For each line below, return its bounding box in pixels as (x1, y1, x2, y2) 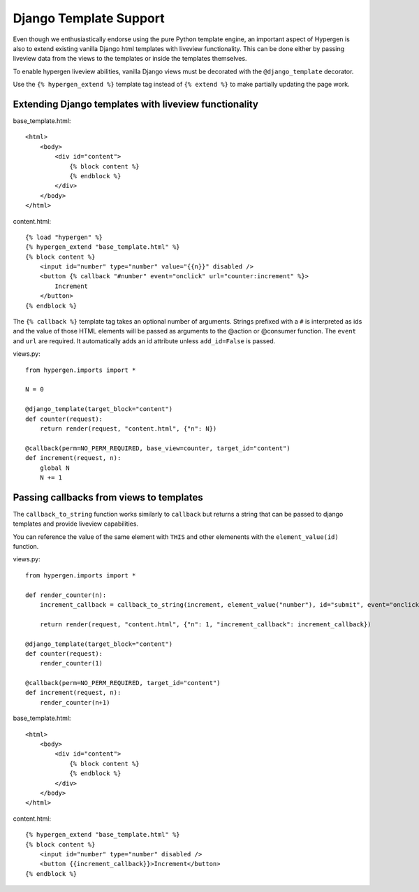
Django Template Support (13, 10, 165, 26)
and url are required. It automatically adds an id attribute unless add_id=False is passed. (13, 336, 276, 345)
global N (39, 463, 70, 472)
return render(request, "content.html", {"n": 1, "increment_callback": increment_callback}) (39, 620, 372, 628)
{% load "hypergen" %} (25, 233, 103, 241)
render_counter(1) (39, 659, 103, 668)
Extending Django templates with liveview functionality (13, 98, 258, 110)
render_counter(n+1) (39, 698, 110, 706)
